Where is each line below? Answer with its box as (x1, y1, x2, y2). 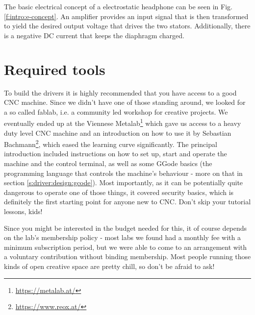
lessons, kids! (4, 206, 43, 216)
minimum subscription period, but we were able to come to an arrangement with (4, 242, 247, 252)
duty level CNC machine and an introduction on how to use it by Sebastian (4, 127, 231, 138)
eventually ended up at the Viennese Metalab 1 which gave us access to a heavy (4, 117, 241, 128)
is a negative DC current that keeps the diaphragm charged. (4, 30, 184, 40)
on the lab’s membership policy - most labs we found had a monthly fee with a (4, 232, 241, 242)
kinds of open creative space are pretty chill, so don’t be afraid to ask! (4, 261, 215, 271)
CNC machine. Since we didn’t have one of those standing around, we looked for (4, 97, 246, 107)
